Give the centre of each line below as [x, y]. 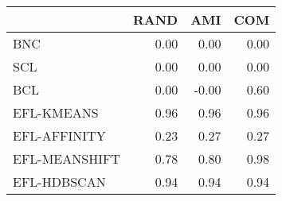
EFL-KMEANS [56, 112]
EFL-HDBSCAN [59, 182]
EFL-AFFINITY [59, 135]
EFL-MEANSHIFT [67, 158]
